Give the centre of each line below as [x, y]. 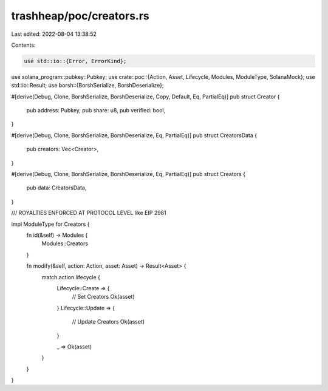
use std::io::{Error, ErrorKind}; [75, 61]
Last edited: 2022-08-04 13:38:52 [54, 34]
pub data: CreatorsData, [56, 188]
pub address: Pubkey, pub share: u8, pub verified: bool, [96, 110]
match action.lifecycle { [71, 277]
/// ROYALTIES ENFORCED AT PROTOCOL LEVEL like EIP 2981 [89, 213]
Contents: [23, 45]
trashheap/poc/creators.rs [80, 16]
